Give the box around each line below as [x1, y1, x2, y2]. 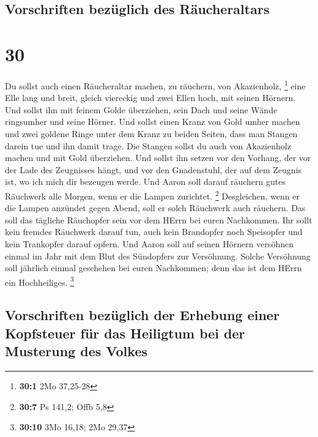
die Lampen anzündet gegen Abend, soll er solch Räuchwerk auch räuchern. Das [5, 201, 306, 214]
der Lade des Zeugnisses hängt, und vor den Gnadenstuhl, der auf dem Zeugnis [5, 163, 302, 176]
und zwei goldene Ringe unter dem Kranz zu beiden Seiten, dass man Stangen [5, 127, 298, 140]
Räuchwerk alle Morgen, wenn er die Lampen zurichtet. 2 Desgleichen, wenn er [5, 187, 300, 202]
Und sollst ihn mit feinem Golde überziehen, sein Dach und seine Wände [5, 103, 278, 116]
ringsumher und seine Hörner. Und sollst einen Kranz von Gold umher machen [5, 115, 300, 128]
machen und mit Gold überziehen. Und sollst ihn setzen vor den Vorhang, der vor [5, 151, 311, 164]
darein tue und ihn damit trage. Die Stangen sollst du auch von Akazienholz [5, 139, 291, 152]
